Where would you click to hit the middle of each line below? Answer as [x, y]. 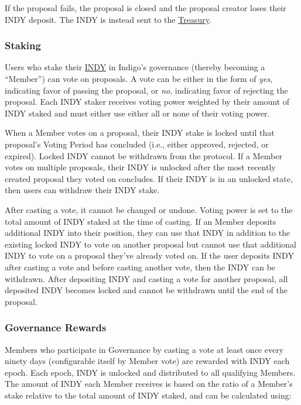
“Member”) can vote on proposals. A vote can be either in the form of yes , [139, 78]
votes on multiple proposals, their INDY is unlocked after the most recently [140, 167]
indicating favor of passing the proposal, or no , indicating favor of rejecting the [146, 90]
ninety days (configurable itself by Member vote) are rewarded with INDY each [147, 361]
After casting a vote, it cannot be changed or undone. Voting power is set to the [149, 209]
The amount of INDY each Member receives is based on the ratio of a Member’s [149, 384]
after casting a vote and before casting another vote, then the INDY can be [140, 267]
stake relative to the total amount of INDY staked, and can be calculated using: [148, 395]
